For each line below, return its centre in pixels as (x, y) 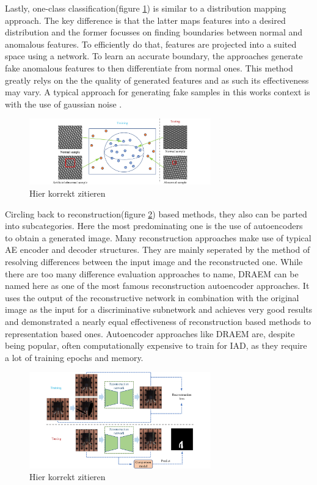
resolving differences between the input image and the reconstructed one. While (154, 262)
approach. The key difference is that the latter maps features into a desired (145, 20)
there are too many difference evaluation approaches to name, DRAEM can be (152, 273)
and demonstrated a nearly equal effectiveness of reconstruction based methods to (158, 321)
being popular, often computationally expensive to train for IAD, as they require (156, 345)
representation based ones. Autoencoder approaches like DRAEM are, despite (150, 333)
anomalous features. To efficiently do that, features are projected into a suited (151, 44)
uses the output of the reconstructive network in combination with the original (152, 297)
